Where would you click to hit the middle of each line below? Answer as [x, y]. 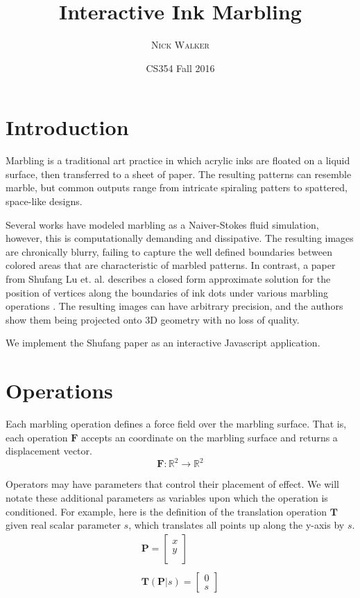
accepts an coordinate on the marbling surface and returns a [209, 437]
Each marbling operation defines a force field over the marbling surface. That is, [176, 424]
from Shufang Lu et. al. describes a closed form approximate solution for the [168, 279]
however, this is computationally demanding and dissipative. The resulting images [180, 238]
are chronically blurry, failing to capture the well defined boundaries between [169, 251]
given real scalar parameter [63, 525]
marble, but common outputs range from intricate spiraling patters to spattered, [177, 187]
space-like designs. [44, 201]
